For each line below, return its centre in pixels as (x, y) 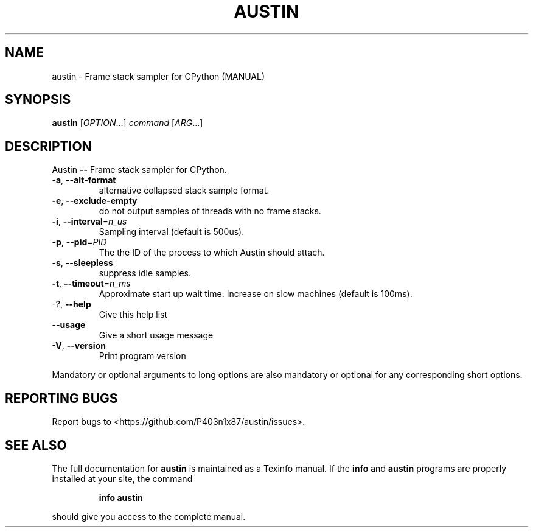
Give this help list (133, 315)
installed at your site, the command (122, 478)
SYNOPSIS (38, 100)
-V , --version (79, 346)
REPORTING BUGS (61, 398)
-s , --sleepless (82, 263)
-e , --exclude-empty (95, 201)
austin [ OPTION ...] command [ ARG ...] (127, 123)
